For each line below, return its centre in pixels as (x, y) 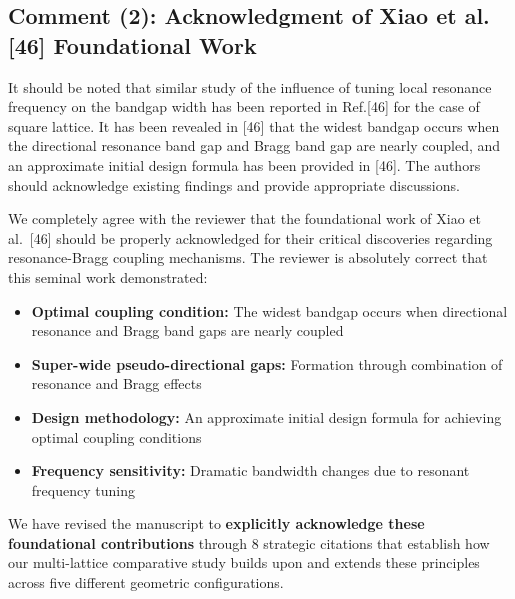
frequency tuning (83, 489)
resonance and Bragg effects (116, 383)
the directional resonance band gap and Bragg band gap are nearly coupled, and (254, 145)
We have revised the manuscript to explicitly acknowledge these (216, 523)
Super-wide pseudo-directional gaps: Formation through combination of (267, 363)
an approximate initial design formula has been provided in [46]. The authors (244, 164)
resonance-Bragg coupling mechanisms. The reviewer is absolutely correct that (248, 257)
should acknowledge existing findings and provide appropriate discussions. (234, 184)
